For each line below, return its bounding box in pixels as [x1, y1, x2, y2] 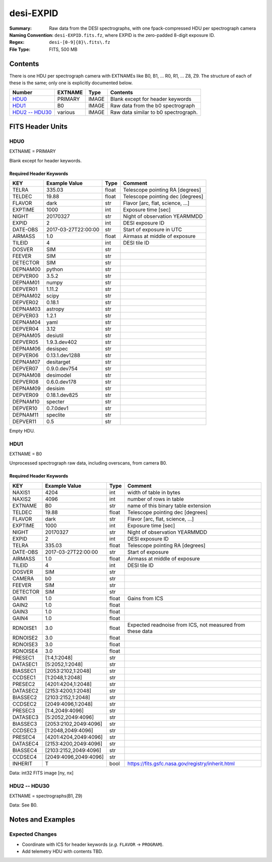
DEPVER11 [12, 418, 37, 425]
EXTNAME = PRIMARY [9, 148, 56, 154]
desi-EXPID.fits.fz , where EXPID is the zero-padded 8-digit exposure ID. [54, 32, 215, 38]
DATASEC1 [12, 661, 38, 668]
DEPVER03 [12, 312, 39, 319]
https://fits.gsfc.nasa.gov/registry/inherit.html [127, 760, 235, 767]
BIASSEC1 [12, 667, 36, 674]
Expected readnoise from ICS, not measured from [127, 621, 245, 628]
